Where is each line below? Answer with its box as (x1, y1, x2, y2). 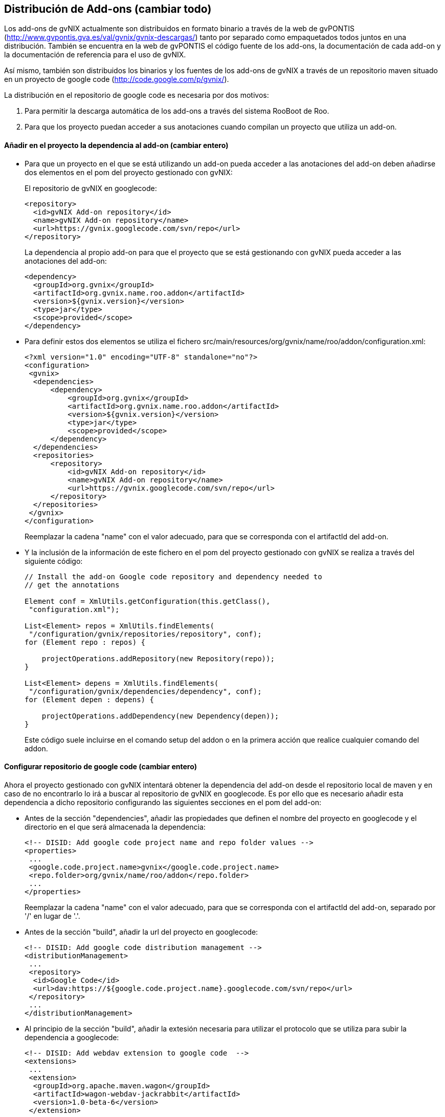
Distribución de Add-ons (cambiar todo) (4, 3, 212, 15)
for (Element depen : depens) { (25, 695, 154, 704)
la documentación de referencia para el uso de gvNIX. (4, 50, 186, 59)
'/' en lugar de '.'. (25, 911, 80, 920)
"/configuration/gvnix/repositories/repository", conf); (29, 629, 262, 638)
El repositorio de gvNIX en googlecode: (25, 183, 157, 193)
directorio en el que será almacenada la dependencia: (25, 822, 206, 831)
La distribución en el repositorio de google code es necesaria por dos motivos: (4, 91, 269, 100)
